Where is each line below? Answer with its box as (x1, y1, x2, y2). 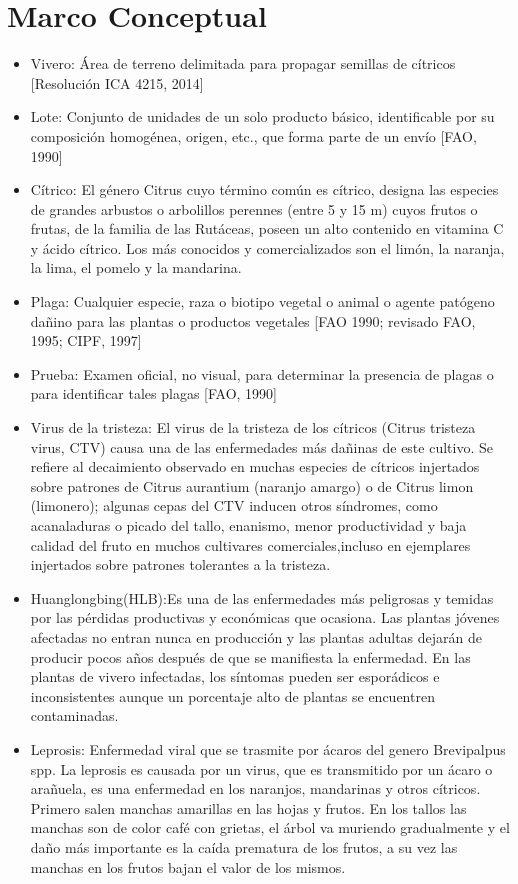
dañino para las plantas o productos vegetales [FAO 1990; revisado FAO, (30, 310, 476, 331)
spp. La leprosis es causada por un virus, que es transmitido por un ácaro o (30, 758, 493, 779)
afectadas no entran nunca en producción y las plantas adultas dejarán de (30, 626, 482, 647)
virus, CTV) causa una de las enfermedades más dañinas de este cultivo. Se (30, 436, 493, 457)
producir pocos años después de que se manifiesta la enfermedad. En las (30, 646, 471, 667)
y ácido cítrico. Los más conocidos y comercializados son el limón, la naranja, (30, 237, 505, 258)
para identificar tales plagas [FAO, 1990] (30, 383, 278, 404)
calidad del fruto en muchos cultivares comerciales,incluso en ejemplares (30, 534, 471, 555)
